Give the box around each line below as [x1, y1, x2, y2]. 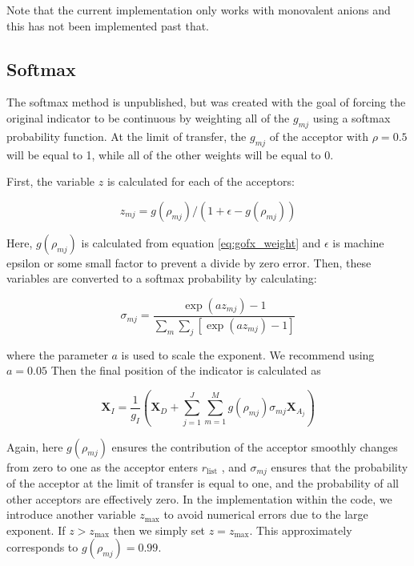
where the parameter [6, 346, 108, 363]
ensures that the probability [271, 458, 408, 475]
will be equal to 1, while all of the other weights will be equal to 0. [6, 146, 334, 163]
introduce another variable [6, 506, 136, 523]
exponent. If [6, 521, 66, 538]
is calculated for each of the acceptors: [107, 173, 295, 190]
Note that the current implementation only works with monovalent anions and [6, 2, 391, 18]
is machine [332, 234, 384, 251]
